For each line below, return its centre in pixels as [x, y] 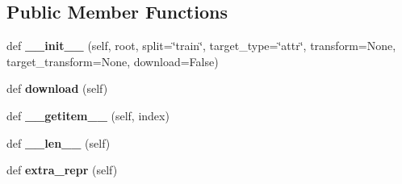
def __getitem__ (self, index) [88, 115]
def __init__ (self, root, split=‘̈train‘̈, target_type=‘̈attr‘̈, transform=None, [201, 46]
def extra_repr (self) [62, 170]
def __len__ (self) [59, 142]
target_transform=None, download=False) [113, 61]
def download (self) [57, 88]
